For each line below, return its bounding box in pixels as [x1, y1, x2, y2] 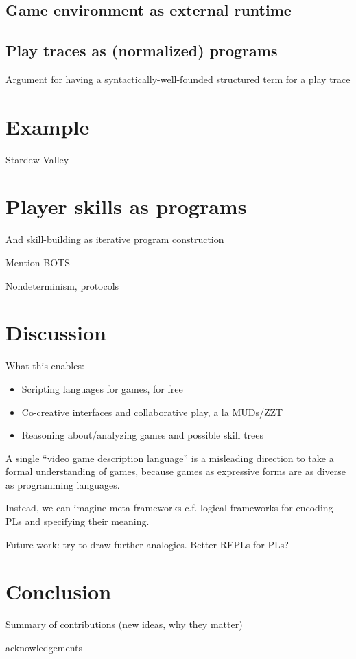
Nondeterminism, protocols [5, 278, 119, 292]
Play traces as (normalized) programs [5, 40, 278, 61]
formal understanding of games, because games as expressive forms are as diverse [5, 464, 346, 478]
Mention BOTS [5, 255, 70, 270]
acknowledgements [5, 640, 83, 654]
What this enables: [5, 358, 84, 373]
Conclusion [5, 577, 112, 605]
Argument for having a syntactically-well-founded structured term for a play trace [5, 71, 351, 86]
